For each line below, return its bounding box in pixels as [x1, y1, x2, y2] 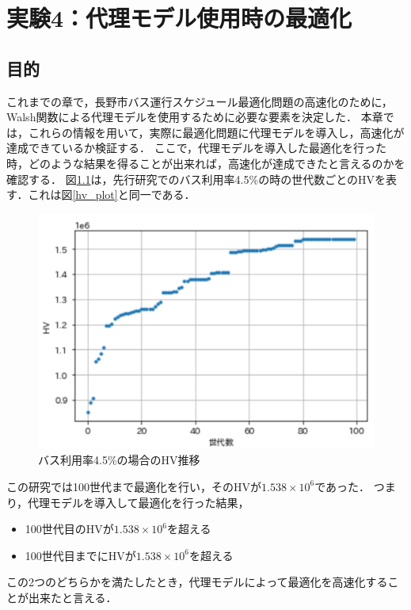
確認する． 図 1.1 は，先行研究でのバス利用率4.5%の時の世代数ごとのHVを [6, 170, 386, 187]
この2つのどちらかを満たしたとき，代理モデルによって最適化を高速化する [6, 574, 388, 590]
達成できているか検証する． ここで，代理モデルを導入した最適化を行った [6, 139, 387, 156]
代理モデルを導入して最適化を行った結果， [28, 494, 249, 510]
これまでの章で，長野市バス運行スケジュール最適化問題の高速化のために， [6, 93, 393, 109]
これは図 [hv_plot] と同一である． [28, 186, 196, 203]
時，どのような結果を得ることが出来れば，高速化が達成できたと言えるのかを [6, 154, 405, 171]
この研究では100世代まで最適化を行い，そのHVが [6, 478, 261, 494]
